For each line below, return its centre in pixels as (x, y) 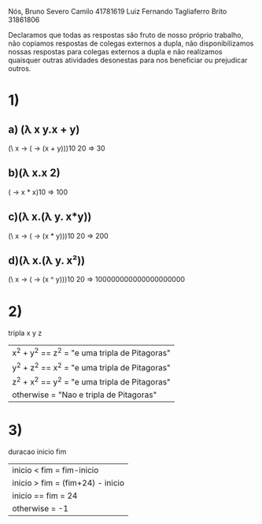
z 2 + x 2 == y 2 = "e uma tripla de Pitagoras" (91, 381)
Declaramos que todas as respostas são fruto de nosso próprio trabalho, (126, 35)
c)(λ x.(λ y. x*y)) (50, 217)
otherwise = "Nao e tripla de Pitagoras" (85, 395)
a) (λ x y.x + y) (44, 129)
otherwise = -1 (41, 509)
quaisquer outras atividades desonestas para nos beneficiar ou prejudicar (128, 60)
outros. (20, 69)
